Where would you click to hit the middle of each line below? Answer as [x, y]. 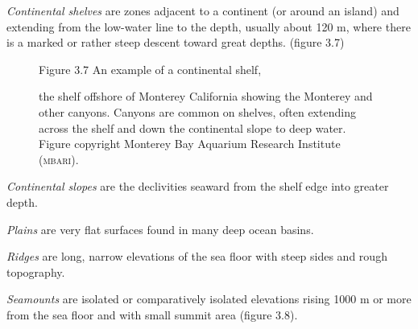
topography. [36, 271]
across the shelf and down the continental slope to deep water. [192, 127]
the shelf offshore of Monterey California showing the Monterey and [206, 96]
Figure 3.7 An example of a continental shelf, [150, 69]
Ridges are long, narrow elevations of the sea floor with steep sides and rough [197, 256]
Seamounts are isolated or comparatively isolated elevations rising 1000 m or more [209, 299]
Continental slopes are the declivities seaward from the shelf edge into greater [198, 186]
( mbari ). [59, 159]
